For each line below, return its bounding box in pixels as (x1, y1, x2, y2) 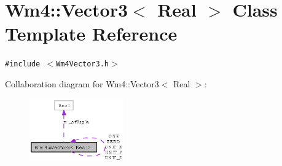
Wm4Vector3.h (56, 60, 109, 69)
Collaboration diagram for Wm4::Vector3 (5, 77, 159, 90)
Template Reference (5, 21, 178, 46)
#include (5, 60, 41, 69)
